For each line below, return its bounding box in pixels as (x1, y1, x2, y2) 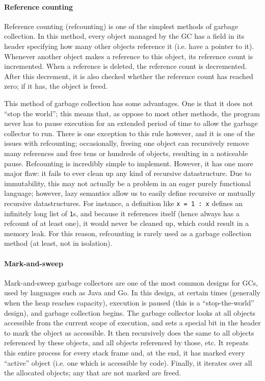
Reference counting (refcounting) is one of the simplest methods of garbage (4, 20, 238, 31)
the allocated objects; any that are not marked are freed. (4, 367, 181, 378)
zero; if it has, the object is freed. (4, 81, 108, 91)
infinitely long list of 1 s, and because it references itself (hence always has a (4, 208, 240, 218)
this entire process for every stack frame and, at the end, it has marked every (4, 347, 245, 358)
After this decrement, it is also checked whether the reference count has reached (4, 70, 253, 81)
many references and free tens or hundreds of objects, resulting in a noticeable (4, 147, 248, 158)
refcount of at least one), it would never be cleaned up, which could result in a (4, 218, 249, 228)
